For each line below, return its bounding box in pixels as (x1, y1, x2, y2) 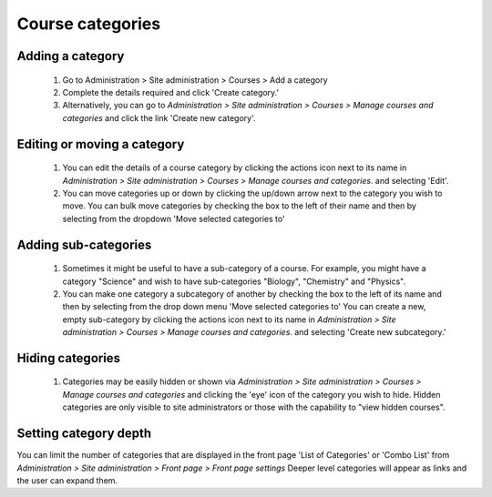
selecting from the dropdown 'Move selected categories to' (62, 213, 286, 224)
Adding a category (16, 48, 125, 64)
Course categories (16, 14, 161, 34)
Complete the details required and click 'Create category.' (62, 86, 280, 97)
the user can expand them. (16, 474, 118, 486)
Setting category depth (16, 426, 152, 441)
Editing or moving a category (16, 137, 185, 152)
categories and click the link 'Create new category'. (62, 112, 256, 123)
